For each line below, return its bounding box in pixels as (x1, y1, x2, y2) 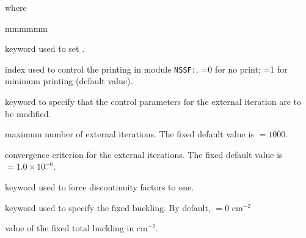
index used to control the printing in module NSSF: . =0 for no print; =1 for (5, 62, 288, 75)
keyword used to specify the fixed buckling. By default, (5, 201, 211, 214)
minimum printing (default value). (5, 74, 133, 87)
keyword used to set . (5, 42, 85, 55)
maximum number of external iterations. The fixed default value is (5, 128, 254, 140)
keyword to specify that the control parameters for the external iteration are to (5, 95, 302, 108)
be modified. (5, 107, 51, 120)
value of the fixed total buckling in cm (5, 222, 148, 234)
